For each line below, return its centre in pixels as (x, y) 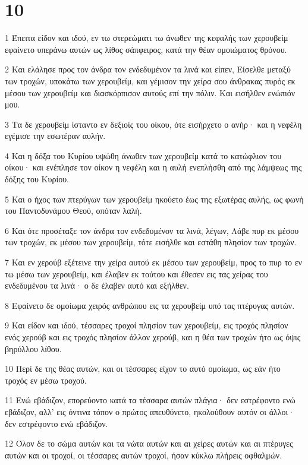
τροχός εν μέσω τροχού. (46, 380)
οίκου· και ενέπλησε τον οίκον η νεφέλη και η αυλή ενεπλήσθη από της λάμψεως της (153, 167)
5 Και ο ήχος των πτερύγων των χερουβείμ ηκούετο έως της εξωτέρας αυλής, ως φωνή (154, 199)
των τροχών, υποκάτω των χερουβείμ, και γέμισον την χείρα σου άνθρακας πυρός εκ (150, 80)
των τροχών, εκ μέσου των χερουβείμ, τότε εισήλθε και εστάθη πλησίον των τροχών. (151, 242)
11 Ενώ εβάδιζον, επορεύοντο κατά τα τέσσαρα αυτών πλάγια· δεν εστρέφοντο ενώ (150, 400)
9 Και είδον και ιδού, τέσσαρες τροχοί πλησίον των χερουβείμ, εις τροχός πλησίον (147, 325)
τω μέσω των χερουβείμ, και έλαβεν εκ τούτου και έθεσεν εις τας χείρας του (136, 273)
